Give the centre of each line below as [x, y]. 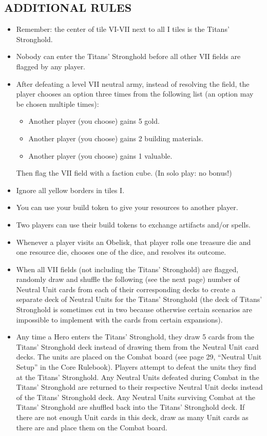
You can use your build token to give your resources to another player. [127, 207]
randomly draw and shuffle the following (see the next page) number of [128, 279]
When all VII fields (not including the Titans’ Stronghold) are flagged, [127, 269]
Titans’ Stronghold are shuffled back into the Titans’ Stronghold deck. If [130, 407]
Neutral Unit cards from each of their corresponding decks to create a [126, 289]
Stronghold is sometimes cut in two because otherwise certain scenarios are [134, 309]
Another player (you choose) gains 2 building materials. [116, 138]
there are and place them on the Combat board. [92, 427]
